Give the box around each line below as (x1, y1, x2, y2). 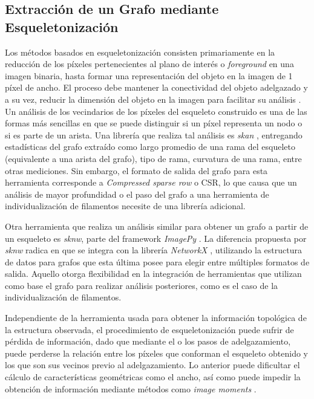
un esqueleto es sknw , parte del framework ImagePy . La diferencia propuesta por (5, 232, 307, 244)
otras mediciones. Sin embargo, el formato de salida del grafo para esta (5, 164, 268, 177)
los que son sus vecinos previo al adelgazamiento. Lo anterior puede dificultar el (5, 358, 300, 371)
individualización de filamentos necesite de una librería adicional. (5, 199, 246, 212)
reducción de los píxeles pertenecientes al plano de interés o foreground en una (5, 57, 294, 70)
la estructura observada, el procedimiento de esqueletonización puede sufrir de (5, 323, 294, 336)
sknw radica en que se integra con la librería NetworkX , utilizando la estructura (5, 244, 303, 256)
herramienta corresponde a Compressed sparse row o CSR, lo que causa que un (5, 176, 297, 189)
